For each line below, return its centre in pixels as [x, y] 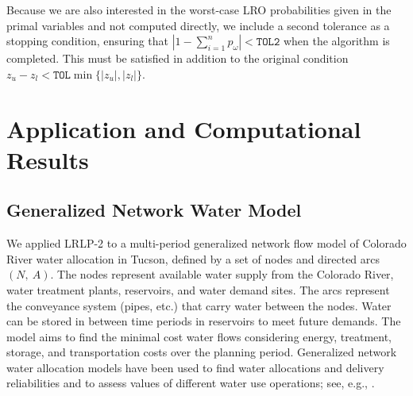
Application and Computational [184, 128]
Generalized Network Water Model [154, 210]
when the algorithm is [336, 41]
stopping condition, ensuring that [88, 41]
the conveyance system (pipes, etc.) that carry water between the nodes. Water [199, 305]
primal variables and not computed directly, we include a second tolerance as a [198, 25]
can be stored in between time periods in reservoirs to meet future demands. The [204, 321]
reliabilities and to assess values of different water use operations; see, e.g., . [191, 383]
